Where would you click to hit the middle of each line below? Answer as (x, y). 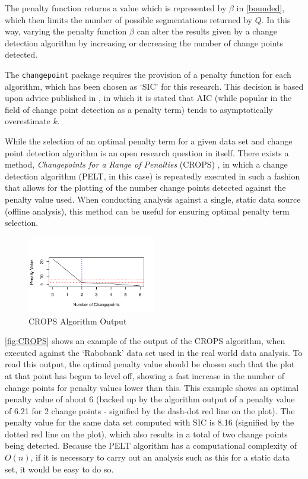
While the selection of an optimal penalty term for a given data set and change (149, 141)
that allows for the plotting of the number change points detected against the (145, 187)
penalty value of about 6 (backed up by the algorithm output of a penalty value (150, 399)
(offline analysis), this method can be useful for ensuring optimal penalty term (147, 211)
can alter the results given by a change (207, 31)
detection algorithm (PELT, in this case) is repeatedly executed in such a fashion (153, 176)
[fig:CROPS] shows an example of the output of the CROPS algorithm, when (145, 341)
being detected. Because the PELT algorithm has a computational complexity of (151, 445)
